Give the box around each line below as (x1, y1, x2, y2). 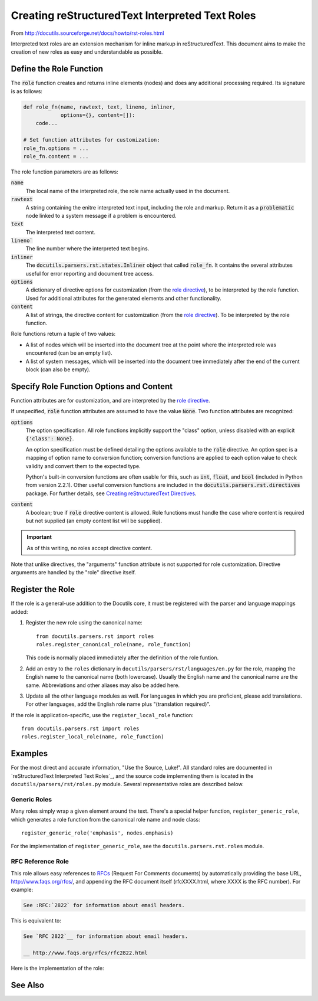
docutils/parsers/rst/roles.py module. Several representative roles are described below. (11, 781, 244, 788)
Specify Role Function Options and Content (11, 381, 173, 391)
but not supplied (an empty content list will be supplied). (25, 517, 163, 524)
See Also (11, 980, 44, 990)
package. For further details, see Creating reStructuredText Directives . (25, 490, 197, 497)
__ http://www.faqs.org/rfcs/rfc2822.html (23, 950, 148, 956)
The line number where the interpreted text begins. (25, 245, 150, 252)
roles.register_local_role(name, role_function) (21, 734, 164, 740)
